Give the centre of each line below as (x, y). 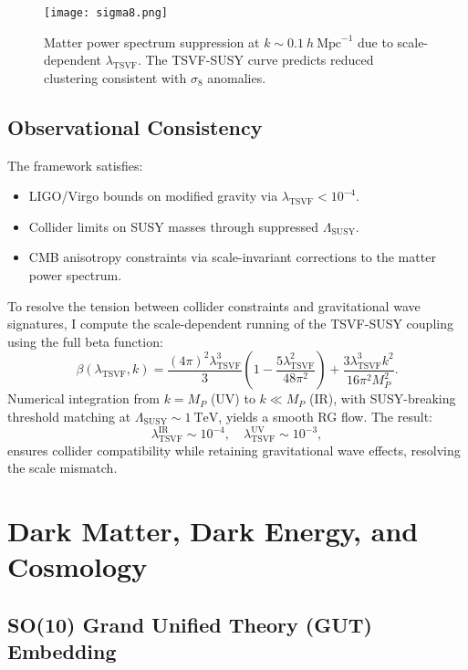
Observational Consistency (135, 126)
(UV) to (233, 398)
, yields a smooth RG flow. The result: (325, 416)
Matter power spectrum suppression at (152, 42)
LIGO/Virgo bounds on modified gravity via (153, 196)
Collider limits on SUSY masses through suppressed (174, 226)
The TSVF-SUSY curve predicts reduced (260, 60)
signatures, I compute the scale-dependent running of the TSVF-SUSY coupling (230, 324)
